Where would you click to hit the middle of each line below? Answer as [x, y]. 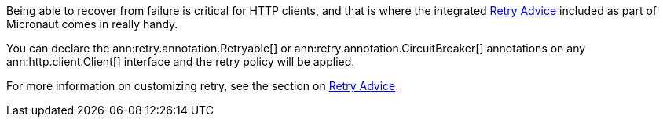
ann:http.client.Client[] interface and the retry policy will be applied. [181, 62]
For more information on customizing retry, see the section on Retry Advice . [203, 86]
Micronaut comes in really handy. [92, 24]
